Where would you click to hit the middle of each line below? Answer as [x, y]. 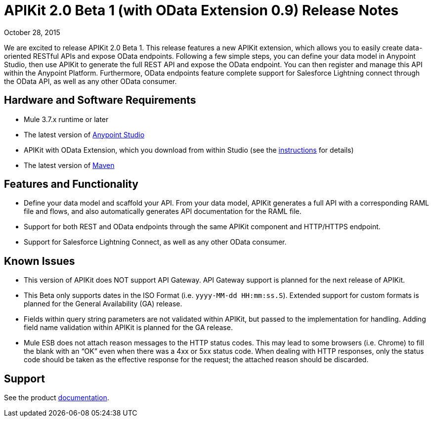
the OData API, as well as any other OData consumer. [90, 81]
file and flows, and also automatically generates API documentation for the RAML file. [163, 211]
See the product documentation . [57, 398]
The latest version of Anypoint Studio [84, 134]
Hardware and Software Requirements [100, 100]
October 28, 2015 [32, 32]
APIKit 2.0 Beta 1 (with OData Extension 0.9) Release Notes [201, 10]
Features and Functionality [71, 184]
